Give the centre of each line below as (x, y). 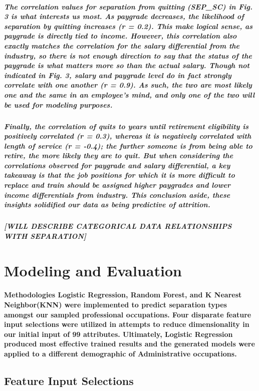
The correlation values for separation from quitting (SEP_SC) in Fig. (128, 6)
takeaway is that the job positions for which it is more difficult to (119, 175)
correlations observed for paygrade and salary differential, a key (117, 165)
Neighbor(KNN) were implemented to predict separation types (115, 304)
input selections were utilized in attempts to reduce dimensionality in (127, 324)
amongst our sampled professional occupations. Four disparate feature (128, 314)
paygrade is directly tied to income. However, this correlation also (120, 36)
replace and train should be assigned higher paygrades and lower (117, 185)
